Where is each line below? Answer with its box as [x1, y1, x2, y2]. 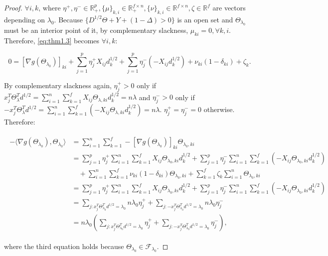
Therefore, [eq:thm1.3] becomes [4, 35, 100, 45]
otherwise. [203, 104, 235, 115]
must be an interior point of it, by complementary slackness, [4, 25, 188, 35]
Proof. [4, 2, 22, 12]
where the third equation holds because [4, 241, 124, 251]
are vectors [212, 2, 246, 12]
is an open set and [177, 14, 233, 24]
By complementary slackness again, [4, 80, 112, 90]
